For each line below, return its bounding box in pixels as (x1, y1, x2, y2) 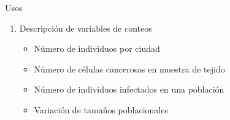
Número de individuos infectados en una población (34, 83, 224, 96)
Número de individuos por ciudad (34, 42, 160, 55)
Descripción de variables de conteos (19, 21, 152, 34)
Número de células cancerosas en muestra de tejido (34, 62, 225, 75)
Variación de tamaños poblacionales (34, 103, 168, 116)
